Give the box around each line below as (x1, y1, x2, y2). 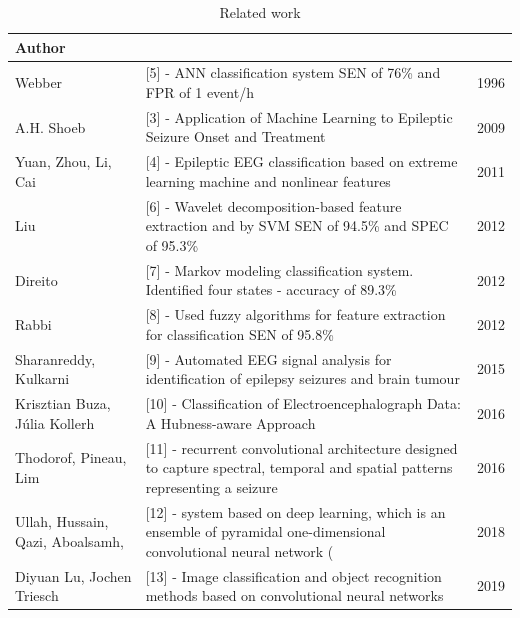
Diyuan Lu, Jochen (15, 565, 132, 586)
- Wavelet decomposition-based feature (165, 195, 402, 216)
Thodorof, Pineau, (15, 447, 127, 468)
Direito (15, 269, 58, 290)
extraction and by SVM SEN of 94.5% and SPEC (145, 215, 449, 236)
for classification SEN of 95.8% (145, 323, 334, 344)
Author (15, 36, 66, 57)
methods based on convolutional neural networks (145, 585, 444, 606)
